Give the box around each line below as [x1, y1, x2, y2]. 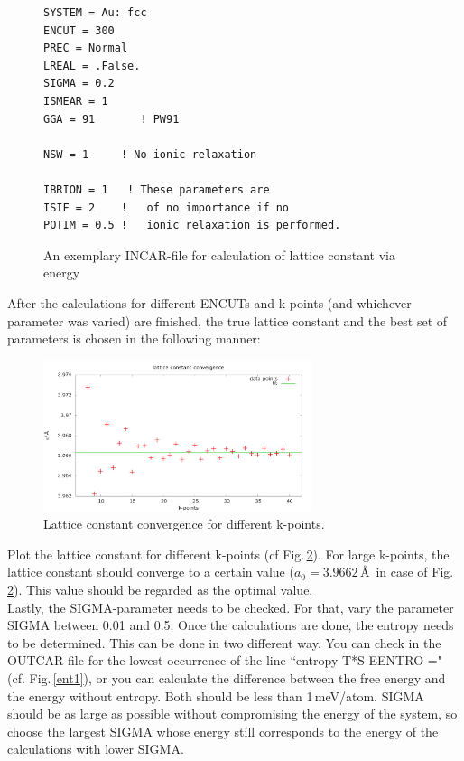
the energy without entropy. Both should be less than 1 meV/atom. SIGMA [7, 686, 424, 705]
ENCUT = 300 [43, 23, 115, 37]
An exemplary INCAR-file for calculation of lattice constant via [43, 245, 396, 264]
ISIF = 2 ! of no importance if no [43, 201, 290, 214]
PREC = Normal [43, 42, 128, 55]
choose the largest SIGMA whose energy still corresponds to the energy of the [7, 721, 439, 740]
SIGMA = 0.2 [43, 77, 115, 90]
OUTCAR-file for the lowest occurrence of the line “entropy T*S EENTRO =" [7, 651, 442, 670]
